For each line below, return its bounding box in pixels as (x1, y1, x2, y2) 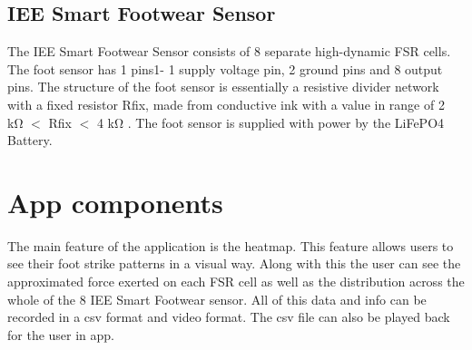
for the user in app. (7, 325, 115, 344)
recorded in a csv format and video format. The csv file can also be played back (7, 307, 450, 326)
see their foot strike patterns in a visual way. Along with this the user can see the (7, 254, 461, 273)
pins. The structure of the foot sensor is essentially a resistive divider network (7, 77, 439, 96)
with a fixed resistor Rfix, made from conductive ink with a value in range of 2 (7, 94, 445, 113)
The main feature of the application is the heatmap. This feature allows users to (7, 236, 454, 255)
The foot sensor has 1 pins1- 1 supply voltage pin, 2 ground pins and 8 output (7, 59, 443, 78)
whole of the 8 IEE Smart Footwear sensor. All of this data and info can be (7, 289, 427, 308)
